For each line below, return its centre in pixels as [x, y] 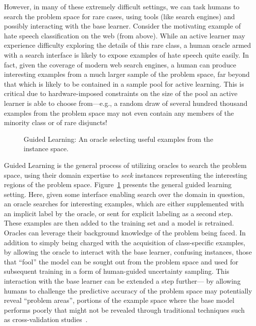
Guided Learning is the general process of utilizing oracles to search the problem [125, 165]
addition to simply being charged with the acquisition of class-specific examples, [125, 242]
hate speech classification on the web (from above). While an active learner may [125, 35]
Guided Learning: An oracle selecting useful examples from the [118, 139]
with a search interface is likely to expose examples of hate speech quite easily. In [127, 54]
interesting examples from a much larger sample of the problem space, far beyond [127, 74]
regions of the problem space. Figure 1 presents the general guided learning [118, 184]
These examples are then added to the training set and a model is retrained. [119, 223]
